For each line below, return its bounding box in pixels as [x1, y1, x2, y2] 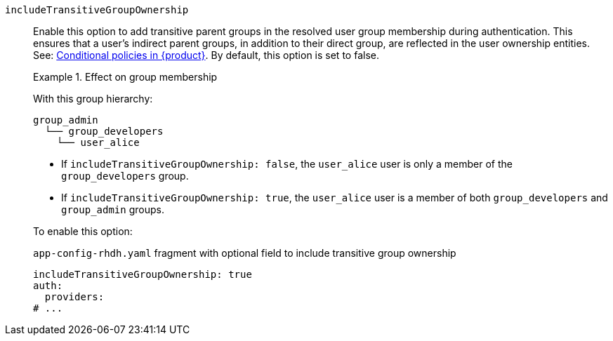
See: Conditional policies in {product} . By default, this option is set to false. [33, 49, 379, 61]
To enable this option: [33, 225, 133, 237]
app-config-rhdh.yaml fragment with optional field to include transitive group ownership [33, 247, 456, 259]
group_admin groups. [61, 203, 164, 215]
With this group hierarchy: [33, 93, 153, 105]
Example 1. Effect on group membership [33, 71, 218, 83]
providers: [44, 291, 105, 302]
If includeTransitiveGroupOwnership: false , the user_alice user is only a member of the [61, 158, 513, 170]
